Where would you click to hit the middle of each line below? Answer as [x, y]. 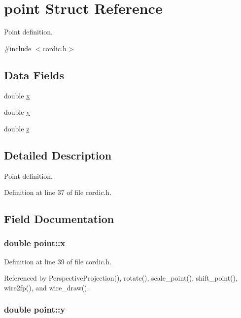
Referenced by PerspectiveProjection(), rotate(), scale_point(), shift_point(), [121, 278]
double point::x [35, 243]
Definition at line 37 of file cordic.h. [58, 192]
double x [17, 95]
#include [18, 48]
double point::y [35, 309]
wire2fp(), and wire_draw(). [47, 287]
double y [17, 112]
